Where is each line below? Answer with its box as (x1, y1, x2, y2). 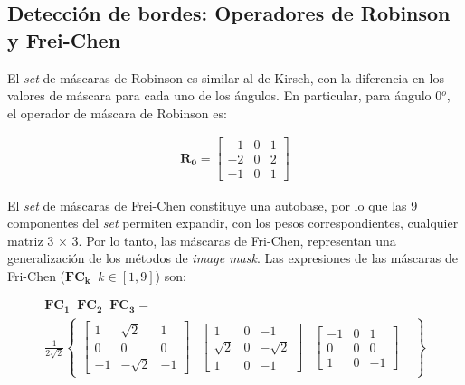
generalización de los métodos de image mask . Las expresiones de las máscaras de (7, 249, 458, 268)
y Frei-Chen (7, 25, 121, 53)
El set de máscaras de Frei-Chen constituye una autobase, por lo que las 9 (7, 195, 418, 214)
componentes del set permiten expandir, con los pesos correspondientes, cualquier (7, 213, 459, 232)
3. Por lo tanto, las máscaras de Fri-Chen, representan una (71, 230, 396, 249)
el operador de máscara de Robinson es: (7, 103, 227, 122)
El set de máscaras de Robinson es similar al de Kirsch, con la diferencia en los (7, 68, 444, 87)
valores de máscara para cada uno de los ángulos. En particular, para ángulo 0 (7, 86, 442, 105)
